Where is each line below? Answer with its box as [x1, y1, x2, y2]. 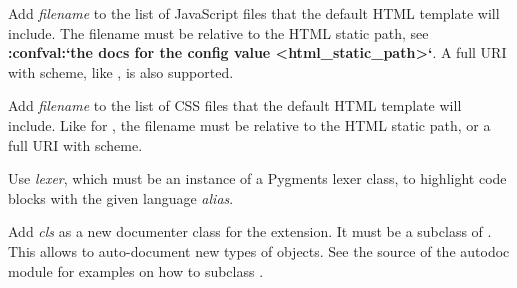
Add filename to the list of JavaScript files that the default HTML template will [8, 3, 500, 23]
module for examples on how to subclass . [8, 260, 264, 281]
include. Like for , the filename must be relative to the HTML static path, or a [8, 114, 491, 135]
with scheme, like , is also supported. [8, 61, 234, 82]
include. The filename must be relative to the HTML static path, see [8, 22, 429, 43]
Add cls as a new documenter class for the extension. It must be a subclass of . [8, 221, 492, 242]
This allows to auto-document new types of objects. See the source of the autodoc [8, 240, 510, 261]
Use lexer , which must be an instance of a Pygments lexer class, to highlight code [8, 168, 507, 189]
